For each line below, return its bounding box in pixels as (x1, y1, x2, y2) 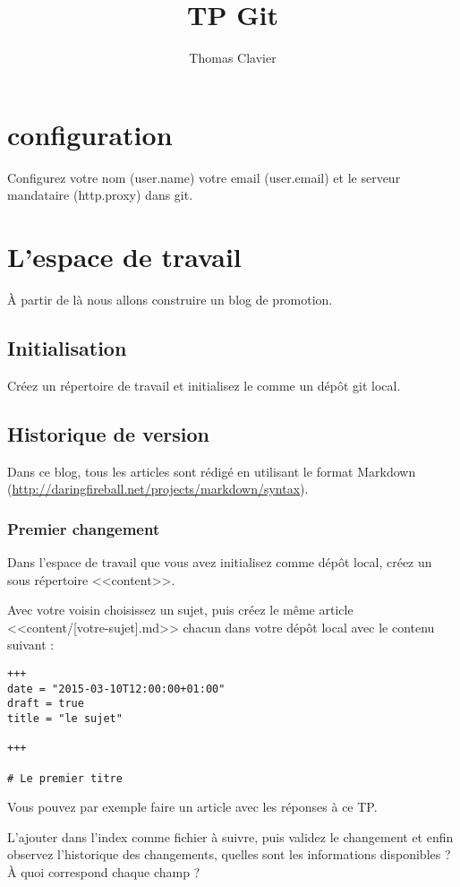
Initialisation (7, 333, 127, 361)
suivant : (7, 635, 55, 654)
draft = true (7, 697, 84, 710)
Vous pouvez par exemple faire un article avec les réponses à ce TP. (7, 797, 378, 816)
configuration (7, 116, 173, 152)
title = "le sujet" (7, 711, 123, 725)
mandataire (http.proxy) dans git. (7, 185, 193, 204)
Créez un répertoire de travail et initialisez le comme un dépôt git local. (7, 375, 401, 394)
